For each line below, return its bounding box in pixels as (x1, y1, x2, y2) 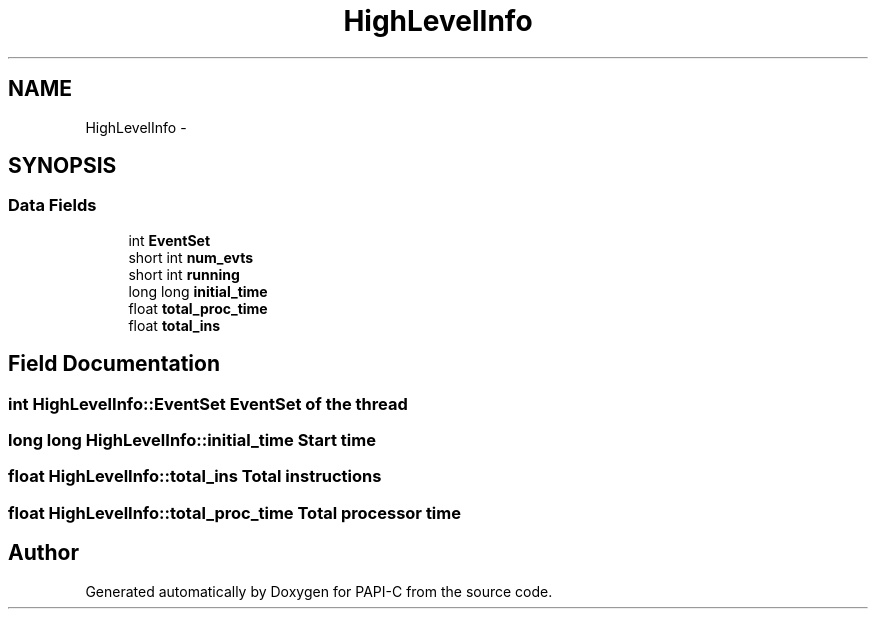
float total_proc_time (128, 299, 268, 317)
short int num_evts (128, 248, 254, 266)
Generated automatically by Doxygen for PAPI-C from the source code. (85, 582, 553, 600)
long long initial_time (128, 282, 268, 300)
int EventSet (128, 231, 211, 249)
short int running (128, 265, 240, 283)
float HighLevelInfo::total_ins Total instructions (8, 466, 382, 487)
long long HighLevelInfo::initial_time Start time (8, 430, 376, 451)
